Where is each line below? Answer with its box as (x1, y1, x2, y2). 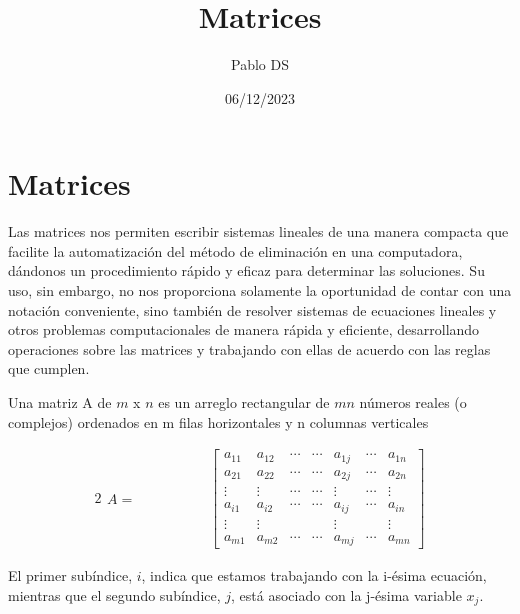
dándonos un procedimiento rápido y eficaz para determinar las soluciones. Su (8, 260, 485, 281)
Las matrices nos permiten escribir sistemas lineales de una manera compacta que (8, 221, 509, 242)
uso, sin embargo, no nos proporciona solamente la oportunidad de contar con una (8, 280, 512, 301)
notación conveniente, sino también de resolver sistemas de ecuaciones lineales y (8, 299, 497, 320)
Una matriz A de (8, 392, 112, 412)
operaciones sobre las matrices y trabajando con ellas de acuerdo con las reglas (8, 338, 491, 359)
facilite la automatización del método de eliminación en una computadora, (8, 240, 463, 261)
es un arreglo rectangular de (158, 392, 330, 412)
